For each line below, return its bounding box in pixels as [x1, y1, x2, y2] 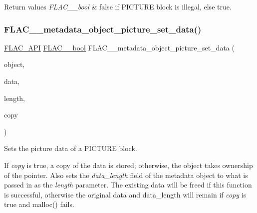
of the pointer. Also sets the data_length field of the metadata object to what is [4, 169, 248, 180]
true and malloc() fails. [4, 199, 74, 209]
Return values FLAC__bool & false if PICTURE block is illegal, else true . [4, 1, 232, 11]
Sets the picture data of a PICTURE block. [4, 143, 137, 153]
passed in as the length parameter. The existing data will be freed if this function [4, 179, 252, 190]
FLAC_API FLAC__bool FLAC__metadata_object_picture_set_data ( [4, 42, 235, 52]
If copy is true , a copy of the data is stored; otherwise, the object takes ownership [4, 159, 253, 170]
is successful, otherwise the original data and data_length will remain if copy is [4, 189, 247, 199]
